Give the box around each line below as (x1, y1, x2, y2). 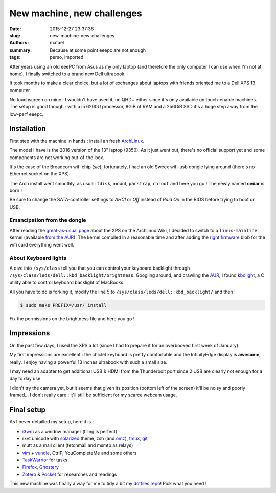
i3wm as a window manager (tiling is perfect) (22, 428, 118, 434)
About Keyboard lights (9, 254, 66, 261)
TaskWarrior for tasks (22, 457, 68, 463)
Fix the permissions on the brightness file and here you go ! (9, 316, 135, 322)
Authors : (9, 40, 29, 46)
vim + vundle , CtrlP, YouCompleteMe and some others (22, 450, 137, 456)
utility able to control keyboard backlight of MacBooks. (9, 279, 125, 285)
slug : (9, 32, 20, 38)
